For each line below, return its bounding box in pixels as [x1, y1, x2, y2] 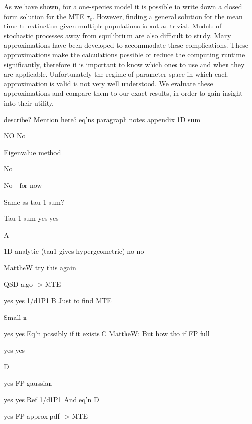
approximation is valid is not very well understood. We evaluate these [4, 78, 213, 88]
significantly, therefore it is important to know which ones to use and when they [4, 59, 245, 69]
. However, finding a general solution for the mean [92, 11, 243, 21]
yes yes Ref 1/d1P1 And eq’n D [4, 394, 99, 404]
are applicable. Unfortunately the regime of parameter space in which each [4, 69, 228, 79]
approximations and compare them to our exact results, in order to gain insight [4, 88, 243, 98]
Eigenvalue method [4, 147, 61, 157]
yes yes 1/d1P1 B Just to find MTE [4, 295, 112, 306]
